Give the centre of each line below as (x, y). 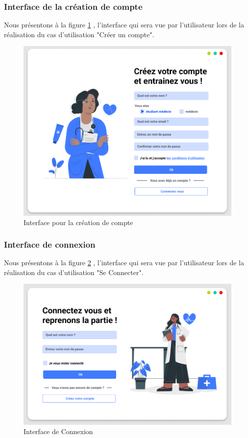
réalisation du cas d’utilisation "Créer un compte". (79, 34)
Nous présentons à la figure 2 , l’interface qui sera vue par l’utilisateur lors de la (124, 263)
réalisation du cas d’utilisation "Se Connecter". (74, 272)
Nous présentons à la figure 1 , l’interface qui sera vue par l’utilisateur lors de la (124, 25)
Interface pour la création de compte (78, 222)
